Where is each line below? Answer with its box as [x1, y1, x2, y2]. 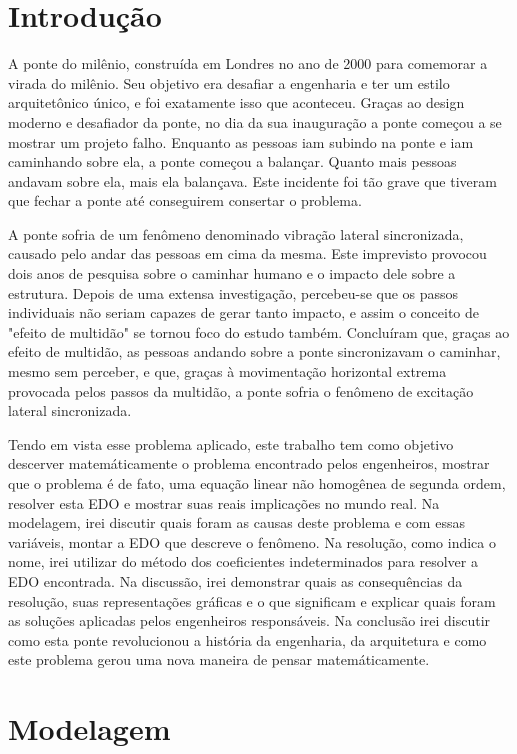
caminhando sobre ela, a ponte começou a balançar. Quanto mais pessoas [8, 151, 457, 172]
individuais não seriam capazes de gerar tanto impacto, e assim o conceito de [8, 302, 480, 323]
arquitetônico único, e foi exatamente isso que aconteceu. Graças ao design [8, 92, 465, 113]
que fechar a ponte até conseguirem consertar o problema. [8, 190, 362, 211]
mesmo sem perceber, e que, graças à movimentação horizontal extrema [8, 361, 447, 382]
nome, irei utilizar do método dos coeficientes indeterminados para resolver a [8, 551, 478, 572]
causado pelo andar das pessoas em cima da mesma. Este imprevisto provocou [8, 243, 487, 264]
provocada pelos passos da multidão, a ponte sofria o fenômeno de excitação [8, 380, 474, 401]
